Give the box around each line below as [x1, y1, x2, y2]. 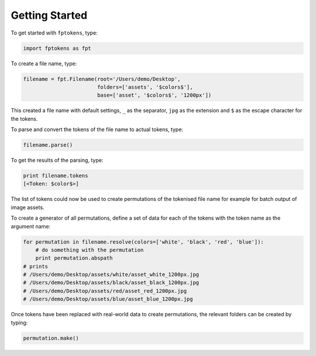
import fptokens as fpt [23, 44, 92, 52]
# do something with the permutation [35, 247, 144, 253]
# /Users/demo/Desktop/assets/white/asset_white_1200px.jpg [23, 271, 200, 278]
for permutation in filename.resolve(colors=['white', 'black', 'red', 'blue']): [23, 238, 265, 245]
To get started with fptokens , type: [11, 29, 98, 36]
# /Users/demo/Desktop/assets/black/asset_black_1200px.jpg [23, 279, 200, 286]
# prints [23, 263, 49, 269]
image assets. [11, 204, 44, 211]
